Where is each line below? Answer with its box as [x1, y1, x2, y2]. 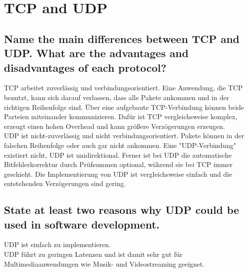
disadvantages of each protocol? [4, 60, 166, 75]
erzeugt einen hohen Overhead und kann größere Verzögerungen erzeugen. [4, 121, 225, 131]
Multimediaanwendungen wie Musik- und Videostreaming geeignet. [4, 258, 205, 269]
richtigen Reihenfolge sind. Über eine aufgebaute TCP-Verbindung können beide [4, 102, 244, 112]
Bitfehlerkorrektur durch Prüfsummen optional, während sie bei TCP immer [4, 159, 233, 169]
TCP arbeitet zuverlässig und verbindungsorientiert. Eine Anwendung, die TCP [4, 83, 243, 93]
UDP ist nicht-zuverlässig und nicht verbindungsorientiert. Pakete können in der [4, 130, 244, 141]
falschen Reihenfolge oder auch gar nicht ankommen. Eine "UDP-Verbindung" [4, 140, 236, 150]
